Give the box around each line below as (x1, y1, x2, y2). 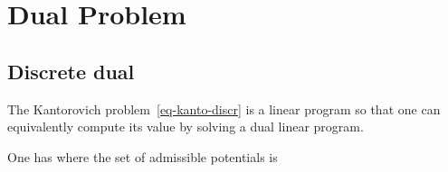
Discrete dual (7, 57, 135, 85)
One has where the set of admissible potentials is (7, 147, 278, 166)
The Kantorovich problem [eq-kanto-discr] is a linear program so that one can (7, 99, 441, 118)
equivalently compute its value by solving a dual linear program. (7, 117, 364, 136)
